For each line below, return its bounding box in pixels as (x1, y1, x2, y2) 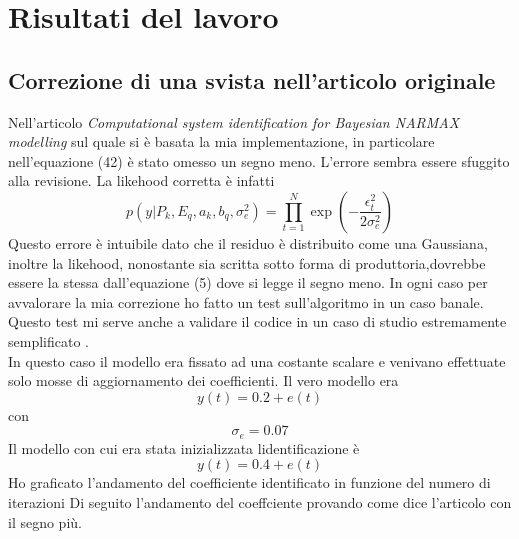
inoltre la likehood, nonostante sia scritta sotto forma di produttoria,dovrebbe (8, 252, 486, 273)
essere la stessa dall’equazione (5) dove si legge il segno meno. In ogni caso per (8, 272, 488, 293)
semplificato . (8, 330, 89, 351)
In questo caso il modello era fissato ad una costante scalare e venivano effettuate (8, 350, 506, 371)
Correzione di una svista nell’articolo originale (8, 64, 496, 95)
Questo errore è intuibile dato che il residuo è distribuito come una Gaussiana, (8, 232, 488, 253)
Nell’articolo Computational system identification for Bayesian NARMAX (8, 111, 460, 132)
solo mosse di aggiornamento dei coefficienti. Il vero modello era (8, 370, 399, 391)
